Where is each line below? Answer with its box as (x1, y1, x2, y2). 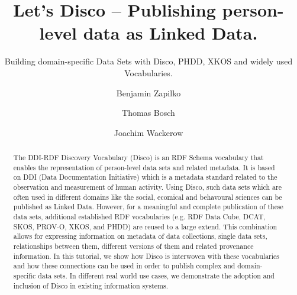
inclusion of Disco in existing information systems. (13, 280, 168, 290)
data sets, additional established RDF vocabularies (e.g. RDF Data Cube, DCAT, (13, 212, 266, 222)
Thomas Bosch (122, 106, 175, 119)
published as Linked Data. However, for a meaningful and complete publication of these (13, 202, 283, 212)
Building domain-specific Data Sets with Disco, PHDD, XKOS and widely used (4, 55, 293, 67)
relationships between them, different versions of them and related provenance (13, 241, 254, 251)
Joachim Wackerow (114, 126, 183, 138)
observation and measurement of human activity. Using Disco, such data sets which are (13, 182, 282, 192)
